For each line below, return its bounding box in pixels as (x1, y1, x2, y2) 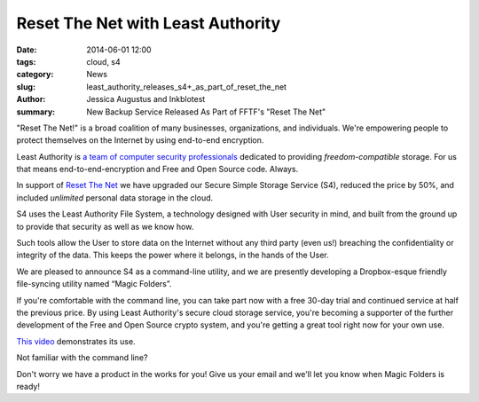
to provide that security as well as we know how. (16, 221, 194, 232)
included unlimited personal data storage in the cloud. (16, 192, 214, 203)
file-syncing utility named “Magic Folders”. (16, 279, 172, 289)
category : (16, 69, 54, 80)
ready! (16, 381, 40, 391)
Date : (16, 44, 37, 55)
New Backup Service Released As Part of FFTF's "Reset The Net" (86, 106, 326, 117)
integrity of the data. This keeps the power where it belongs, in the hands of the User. (16, 249, 329, 261)
